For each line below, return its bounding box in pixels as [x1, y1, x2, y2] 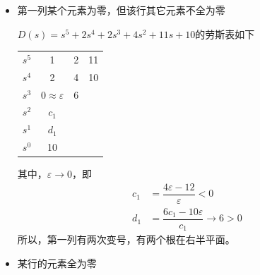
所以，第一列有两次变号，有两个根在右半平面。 [17, 232, 235, 247]
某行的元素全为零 [17, 256, 97, 271]
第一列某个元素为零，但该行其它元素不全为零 [17, 3, 225, 17]
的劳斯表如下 [195, 26, 255, 41]
